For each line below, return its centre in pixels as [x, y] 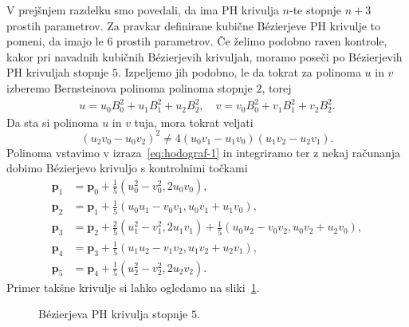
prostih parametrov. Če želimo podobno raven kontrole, [252, 41]
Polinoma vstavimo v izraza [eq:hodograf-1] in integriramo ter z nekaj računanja [204, 152]
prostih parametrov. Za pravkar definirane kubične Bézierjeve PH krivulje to [194, 25]
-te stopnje [316, 10]
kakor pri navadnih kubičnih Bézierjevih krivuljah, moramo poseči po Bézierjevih [204, 56]
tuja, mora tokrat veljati [194, 122]
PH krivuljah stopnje [58, 72]
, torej [277, 87]
